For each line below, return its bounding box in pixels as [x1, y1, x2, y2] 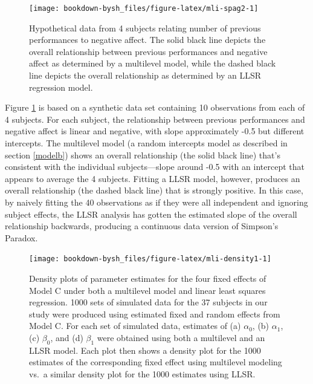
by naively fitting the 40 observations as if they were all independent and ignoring [5, 195, 308, 208]
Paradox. [5, 231, 38, 244]
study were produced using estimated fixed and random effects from [29, 307, 280, 320]
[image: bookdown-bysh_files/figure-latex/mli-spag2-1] [29, 4, 259, 13]
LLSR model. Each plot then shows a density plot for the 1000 [29, 343, 261, 356]
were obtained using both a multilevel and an [97, 331, 265, 343]
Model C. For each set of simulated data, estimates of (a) [29, 319, 241, 332]
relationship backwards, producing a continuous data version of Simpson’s [5, 220, 279, 232]
